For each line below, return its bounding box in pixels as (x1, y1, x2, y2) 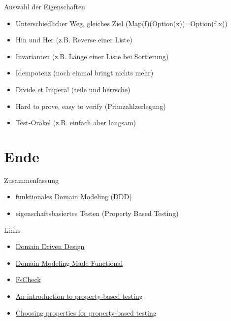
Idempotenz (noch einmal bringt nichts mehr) (15, 68, 154, 78)
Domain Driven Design (15, 241, 85, 251)
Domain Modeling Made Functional (15, 257, 123, 268)
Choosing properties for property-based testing (15, 307, 157, 318)
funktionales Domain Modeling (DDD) (15, 191, 132, 202)
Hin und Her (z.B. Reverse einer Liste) (15, 35, 132, 45)
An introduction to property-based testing (15, 291, 143, 301)
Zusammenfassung (4, 175, 59, 185)
